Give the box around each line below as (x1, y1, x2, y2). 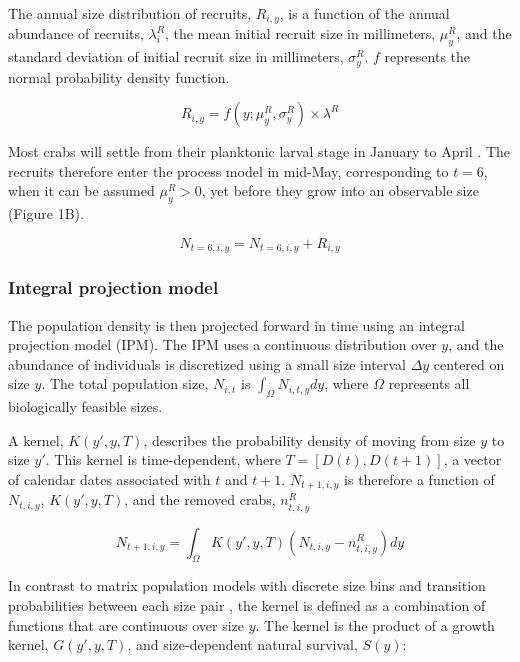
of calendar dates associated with (8, 468, 211, 489)
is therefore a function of (344, 468, 495, 489)
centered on (433, 353, 505, 374)
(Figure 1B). (8, 203, 84, 224)
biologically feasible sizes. (8, 396, 163, 417)
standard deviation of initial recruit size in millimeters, (8, 46, 344, 67)
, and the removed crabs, (124, 489, 276, 510)
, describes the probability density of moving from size (143, 429, 476, 450)
